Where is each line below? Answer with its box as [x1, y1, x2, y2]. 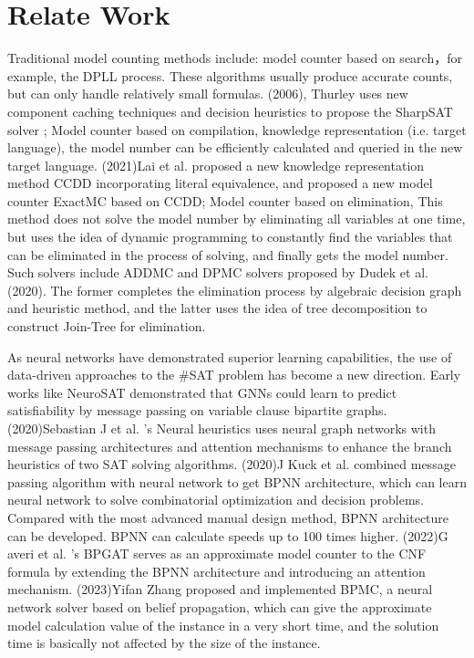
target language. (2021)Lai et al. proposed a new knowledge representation [7, 155, 425, 174]
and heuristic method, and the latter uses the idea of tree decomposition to [7, 298, 428, 318]
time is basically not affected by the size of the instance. [7, 633, 321, 653]
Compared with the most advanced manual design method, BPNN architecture [7, 507, 449, 527]
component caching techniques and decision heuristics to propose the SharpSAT [7, 101, 453, 120]
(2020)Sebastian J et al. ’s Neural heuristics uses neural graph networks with [7, 419, 436, 437]
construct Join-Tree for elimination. [7, 317, 206, 336]
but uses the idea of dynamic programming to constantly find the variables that [7, 227, 453, 246]
